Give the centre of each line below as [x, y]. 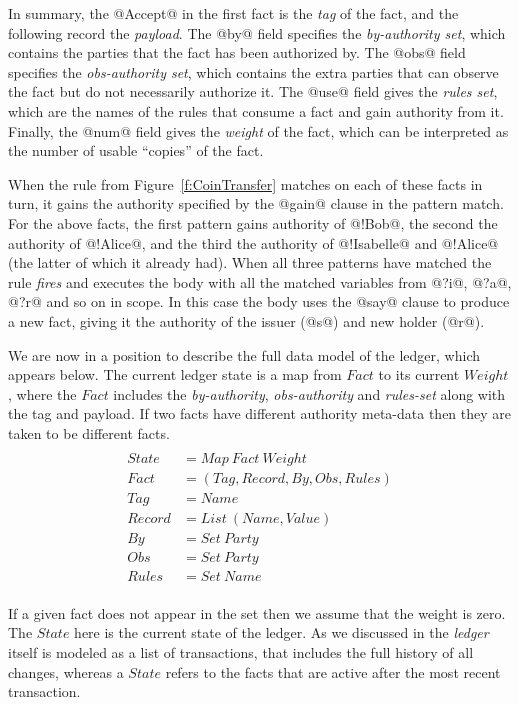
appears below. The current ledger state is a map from [175, 374]
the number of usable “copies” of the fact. [136, 150]
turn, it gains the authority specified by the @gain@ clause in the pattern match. [256, 203]
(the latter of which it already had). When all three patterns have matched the [250, 262]
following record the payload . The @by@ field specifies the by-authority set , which [257, 32]
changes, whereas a [66, 671]
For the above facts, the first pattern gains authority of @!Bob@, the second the [253, 222]
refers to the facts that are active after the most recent [333, 671]
